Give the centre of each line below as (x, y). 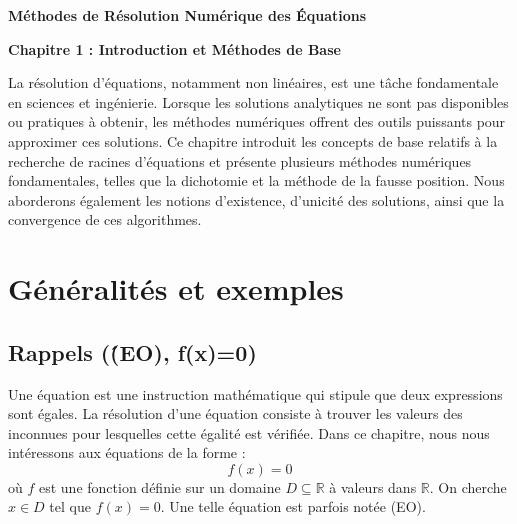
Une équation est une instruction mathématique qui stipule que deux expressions (255, 393)
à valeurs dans (373, 486)
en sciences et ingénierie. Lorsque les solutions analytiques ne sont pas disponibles (258, 101)
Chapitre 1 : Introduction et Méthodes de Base (174, 48)
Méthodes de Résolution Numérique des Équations (187, 15)
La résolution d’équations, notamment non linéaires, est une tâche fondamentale (253, 82)
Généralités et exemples (176, 288)
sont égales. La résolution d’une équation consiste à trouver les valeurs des (235, 413)
